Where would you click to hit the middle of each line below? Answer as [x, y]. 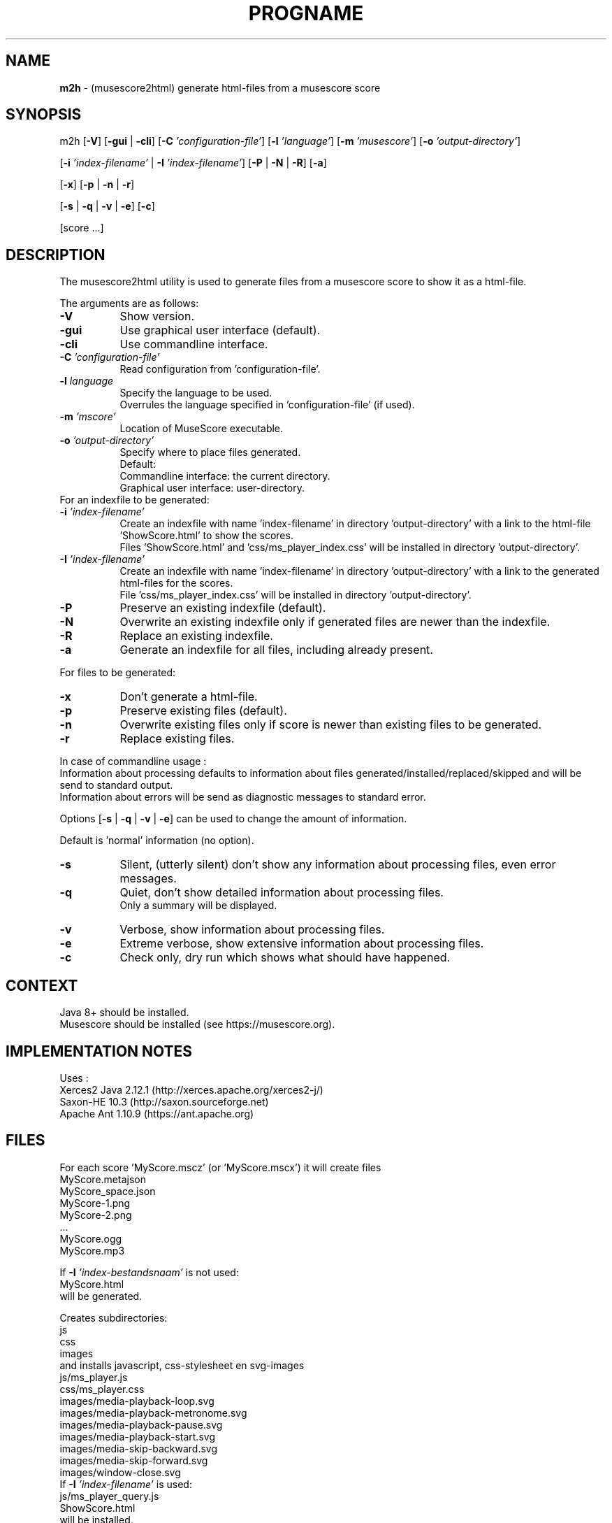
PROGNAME [306, 13]
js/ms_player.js [94, 1377]
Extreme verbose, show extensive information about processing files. [302, 944]
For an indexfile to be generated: [134, 500]
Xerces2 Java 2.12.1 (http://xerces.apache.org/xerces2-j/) [191, 1089]
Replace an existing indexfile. [196, 636]
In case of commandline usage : [133, 761]
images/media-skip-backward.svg [139, 1448]
